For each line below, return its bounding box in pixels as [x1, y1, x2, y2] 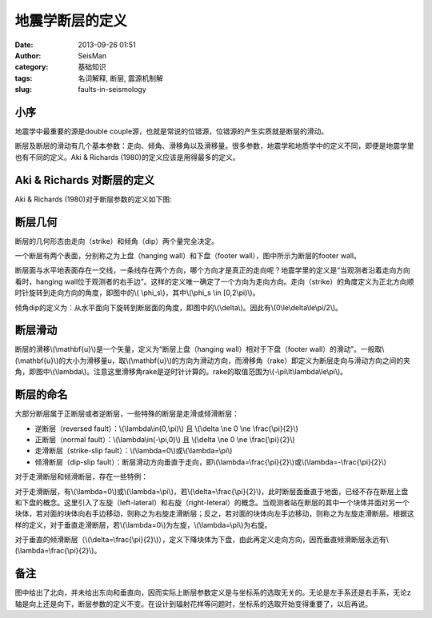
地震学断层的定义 [14, 12, 128, 30]
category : [14, 62, 49, 72]
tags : [14, 73, 33, 83]
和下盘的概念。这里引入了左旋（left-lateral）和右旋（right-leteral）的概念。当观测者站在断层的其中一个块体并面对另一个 [14, 497, 410, 507]
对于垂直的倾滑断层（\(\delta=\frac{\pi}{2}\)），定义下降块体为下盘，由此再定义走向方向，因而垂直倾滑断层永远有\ [14, 535, 390, 544]
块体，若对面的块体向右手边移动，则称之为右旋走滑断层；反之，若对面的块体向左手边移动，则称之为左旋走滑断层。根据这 [14, 508, 414, 519]
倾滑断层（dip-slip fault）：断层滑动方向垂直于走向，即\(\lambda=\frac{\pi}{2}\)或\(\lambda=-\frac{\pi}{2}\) [34, 457, 387, 467]
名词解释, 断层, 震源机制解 [78, 73, 163, 83]
